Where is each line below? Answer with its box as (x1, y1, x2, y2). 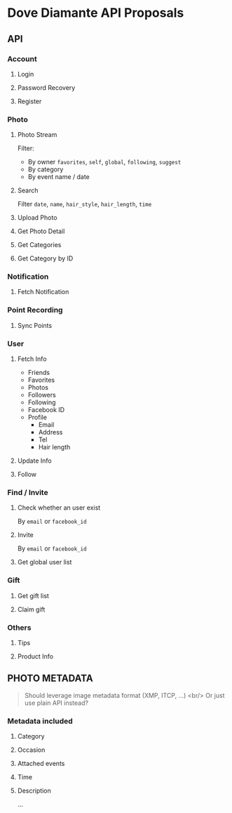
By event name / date (27, 173, 90, 181)
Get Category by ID (17, 254, 74, 263)
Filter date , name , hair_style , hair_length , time (17, 200, 152, 209)
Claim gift (17, 605, 46, 614)
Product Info (17, 652, 54, 661)
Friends (27, 369, 50, 377)
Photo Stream (17, 131, 57, 139)
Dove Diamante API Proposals (7, 5, 184, 21)
